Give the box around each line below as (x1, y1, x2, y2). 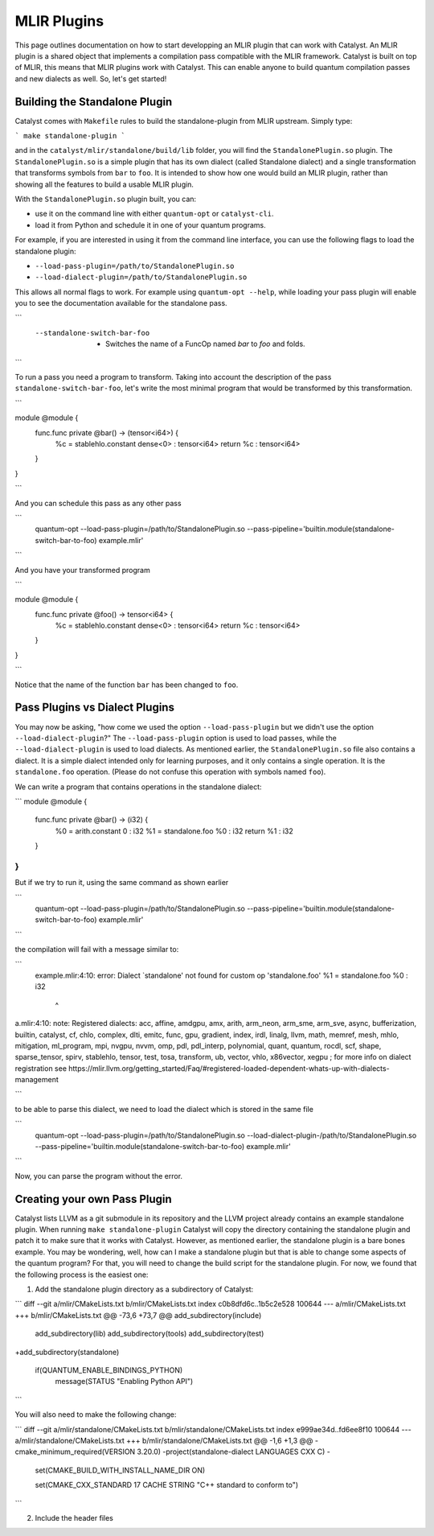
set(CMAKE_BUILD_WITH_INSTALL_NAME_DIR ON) (35, 1465, 206, 1475)
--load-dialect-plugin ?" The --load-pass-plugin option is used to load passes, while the (14, 733, 337, 743)
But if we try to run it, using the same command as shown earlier (14, 878, 229, 887)
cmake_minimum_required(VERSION (14, 1447, 136, 1456)
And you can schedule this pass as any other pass (14, 498, 182, 508)
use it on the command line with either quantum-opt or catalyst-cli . (35, 209, 274, 219)
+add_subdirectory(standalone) (14, 1347, 120, 1357)
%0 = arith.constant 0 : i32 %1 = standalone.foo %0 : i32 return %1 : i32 (55, 826, 293, 836)
